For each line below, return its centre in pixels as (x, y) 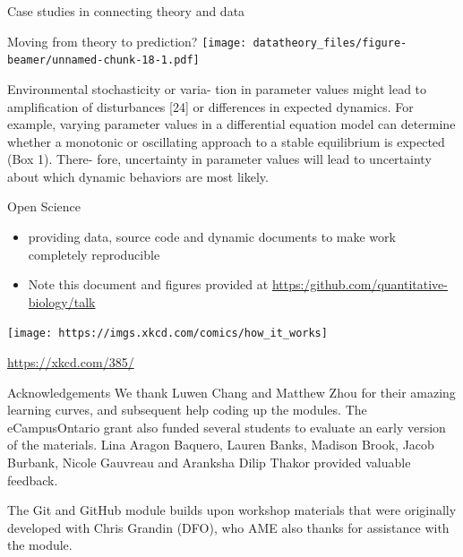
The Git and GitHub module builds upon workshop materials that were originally (232, 510)
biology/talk (62, 301)
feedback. (33, 480)
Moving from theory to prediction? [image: (127, 41)
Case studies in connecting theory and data (126, 11)
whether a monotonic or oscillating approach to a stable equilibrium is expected (226, 141)
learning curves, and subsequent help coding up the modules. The (187, 410)
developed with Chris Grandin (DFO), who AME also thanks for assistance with (228, 527)
